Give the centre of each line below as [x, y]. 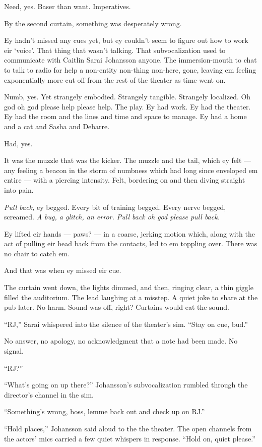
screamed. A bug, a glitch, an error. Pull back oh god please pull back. [112, 217]
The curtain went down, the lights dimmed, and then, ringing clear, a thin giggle [129, 287]
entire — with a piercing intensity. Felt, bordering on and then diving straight [125, 180]
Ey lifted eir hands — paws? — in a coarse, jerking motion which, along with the [129, 233]
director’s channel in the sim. [49, 394]
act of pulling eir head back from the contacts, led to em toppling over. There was [131, 243]
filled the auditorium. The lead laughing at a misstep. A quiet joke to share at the [131, 297]
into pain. [19, 189]
